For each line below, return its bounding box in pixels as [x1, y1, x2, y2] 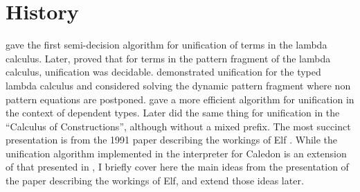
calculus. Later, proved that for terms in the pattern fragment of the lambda [6, 51, 331, 65]
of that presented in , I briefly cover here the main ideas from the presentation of [6, 159, 349, 174]
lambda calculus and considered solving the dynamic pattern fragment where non [6, 78, 351, 92]
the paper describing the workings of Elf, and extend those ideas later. [6, 173, 304, 188]
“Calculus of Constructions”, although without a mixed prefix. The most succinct [6, 119, 351, 133]
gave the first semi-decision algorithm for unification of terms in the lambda [6, 37, 327, 52]
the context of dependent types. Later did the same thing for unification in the [6, 105, 340, 120]
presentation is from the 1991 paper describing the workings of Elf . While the [6, 132, 338, 147]
